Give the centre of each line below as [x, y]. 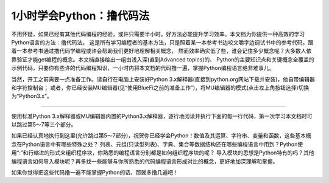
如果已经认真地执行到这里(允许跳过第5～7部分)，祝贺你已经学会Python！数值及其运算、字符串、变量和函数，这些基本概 [161, 136]
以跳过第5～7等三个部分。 [44, 125]
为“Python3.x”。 [32, 96]
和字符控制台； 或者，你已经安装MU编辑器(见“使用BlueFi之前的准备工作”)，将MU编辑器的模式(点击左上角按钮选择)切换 [160, 88]
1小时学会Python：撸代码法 [80, 16]
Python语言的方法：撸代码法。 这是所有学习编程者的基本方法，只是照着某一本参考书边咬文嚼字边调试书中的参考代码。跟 [162, 42]
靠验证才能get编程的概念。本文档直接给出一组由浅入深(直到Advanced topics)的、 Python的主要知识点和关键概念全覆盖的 [163, 59]
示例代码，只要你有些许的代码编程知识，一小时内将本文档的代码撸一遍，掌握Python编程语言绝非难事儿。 [143, 68]
